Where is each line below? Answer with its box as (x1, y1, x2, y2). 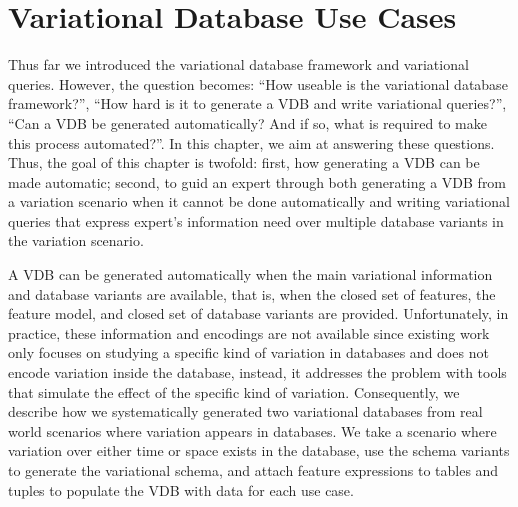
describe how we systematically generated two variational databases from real (8, 401, 483, 422)
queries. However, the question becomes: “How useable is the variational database (8, 73, 508, 94)
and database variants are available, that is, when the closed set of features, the (8, 283, 496, 304)
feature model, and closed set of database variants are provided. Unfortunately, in (8, 303, 509, 324)
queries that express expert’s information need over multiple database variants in (8, 210, 504, 231)
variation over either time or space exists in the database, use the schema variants (8, 440, 510, 461)
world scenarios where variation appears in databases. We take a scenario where (8, 420, 497, 441)
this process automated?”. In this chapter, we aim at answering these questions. (8, 132, 495, 153)
